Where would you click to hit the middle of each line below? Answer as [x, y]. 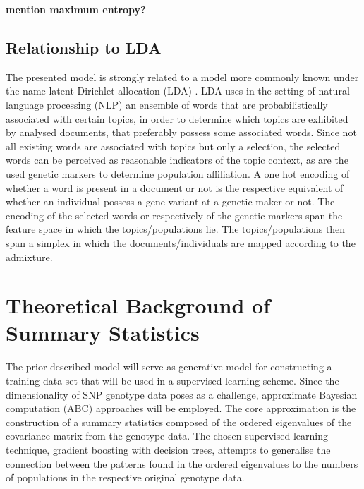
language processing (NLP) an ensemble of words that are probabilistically [167, 104]
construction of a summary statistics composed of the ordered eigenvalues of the [179, 422]
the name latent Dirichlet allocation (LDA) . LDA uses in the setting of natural [178, 91]
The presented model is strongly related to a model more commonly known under [182, 77]
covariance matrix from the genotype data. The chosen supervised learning [167, 436]
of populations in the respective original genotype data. [125, 477]
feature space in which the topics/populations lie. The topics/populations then [176, 229]
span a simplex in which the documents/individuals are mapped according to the [181, 242]
